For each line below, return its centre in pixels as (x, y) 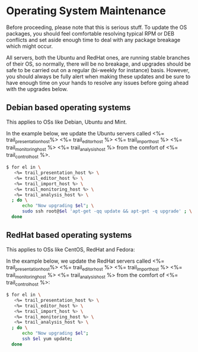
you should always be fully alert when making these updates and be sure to (98, 76)
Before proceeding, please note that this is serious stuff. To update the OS (97, 27)
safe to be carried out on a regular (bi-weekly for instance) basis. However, (98, 70)
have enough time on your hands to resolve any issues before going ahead (97, 83)
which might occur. (30, 46)
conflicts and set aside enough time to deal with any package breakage (93, 40)
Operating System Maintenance (86, 11)
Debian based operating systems (68, 108)
